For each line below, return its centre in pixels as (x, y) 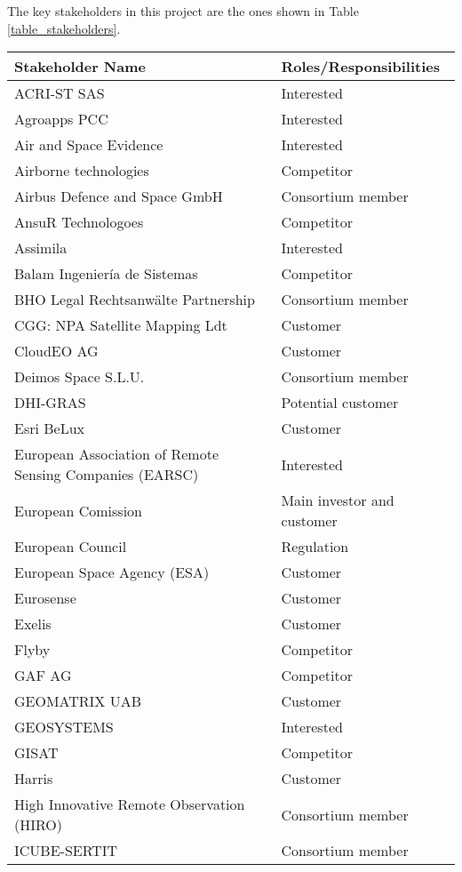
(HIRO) (39, 825)
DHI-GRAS (50, 403)
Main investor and (338, 500)
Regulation (315, 547)
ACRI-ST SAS (60, 93)
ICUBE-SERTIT (66, 851)
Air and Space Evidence (89, 145)
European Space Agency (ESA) (112, 572)
